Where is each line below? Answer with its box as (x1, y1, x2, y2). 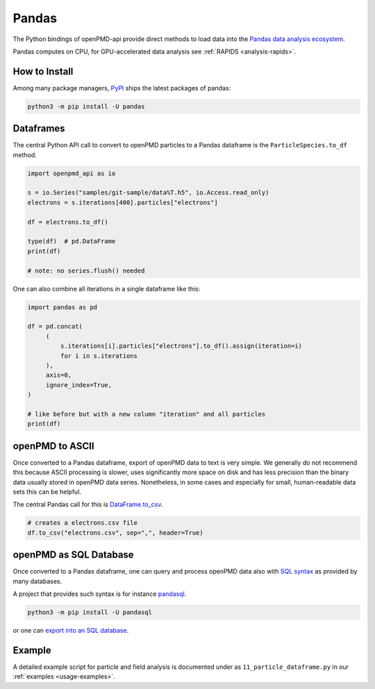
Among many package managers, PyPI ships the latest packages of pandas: (12, 83, 231, 92)
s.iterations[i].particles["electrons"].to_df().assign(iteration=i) (60, 342, 302, 350)
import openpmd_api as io (27, 169, 116, 177)
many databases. (12, 577, 62, 585)
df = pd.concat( (27, 323, 83, 330)
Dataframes (12, 122, 65, 135)
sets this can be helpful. (12, 487, 82, 496)
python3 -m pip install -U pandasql (27, 608, 153, 616)
